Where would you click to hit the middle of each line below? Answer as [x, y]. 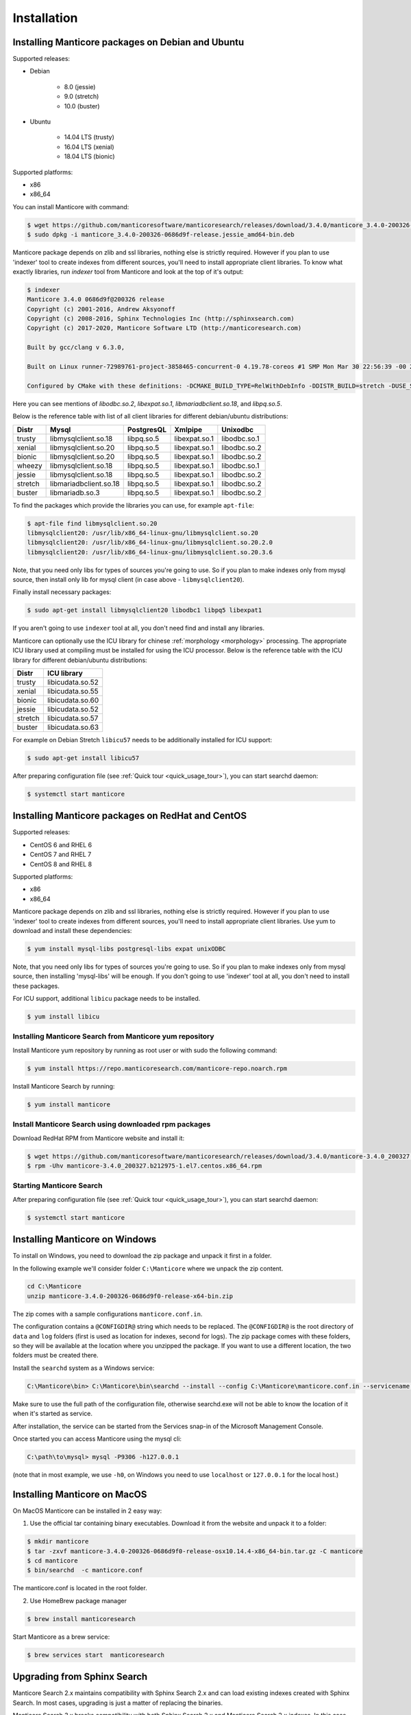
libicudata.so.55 [73, 691]
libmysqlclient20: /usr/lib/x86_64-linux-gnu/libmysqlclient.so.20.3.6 [150, 552]
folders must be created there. [55, 1356]
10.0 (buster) [82, 106]
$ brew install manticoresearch [82, 1619]
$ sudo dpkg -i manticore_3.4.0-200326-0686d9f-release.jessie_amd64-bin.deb [161, 235]
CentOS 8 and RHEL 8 [61, 864]
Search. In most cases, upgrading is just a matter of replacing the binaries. [117, 1703]
